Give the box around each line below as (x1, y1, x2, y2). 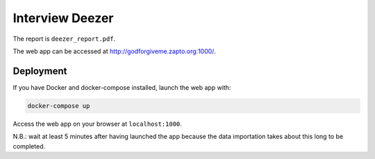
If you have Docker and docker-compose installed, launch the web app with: (12, 83, 231, 91)
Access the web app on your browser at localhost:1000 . (12, 120, 182, 128)
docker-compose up (27, 102, 90, 110)
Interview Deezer (12, 10, 114, 26)
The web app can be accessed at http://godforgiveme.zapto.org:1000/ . (12, 47, 216, 55)
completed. (12, 142, 45, 150)
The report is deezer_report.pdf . (12, 35, 116, 43)
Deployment (12, 65, 67, 77)
